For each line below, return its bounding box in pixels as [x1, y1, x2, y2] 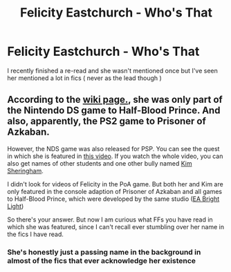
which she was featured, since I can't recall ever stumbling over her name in [7, 222, 225, 231]
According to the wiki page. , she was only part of [7, 94, 223, 106]
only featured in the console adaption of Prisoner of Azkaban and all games [7, 187, 223, 195]
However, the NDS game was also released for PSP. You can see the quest [7, 144, 220, 153]
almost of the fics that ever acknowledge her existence [7, 255, 196, 265]
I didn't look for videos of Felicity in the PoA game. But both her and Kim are [7, 179, 223, 188]
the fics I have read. [7, 230, 64, 238]
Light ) [7, 202, 24, 210]
